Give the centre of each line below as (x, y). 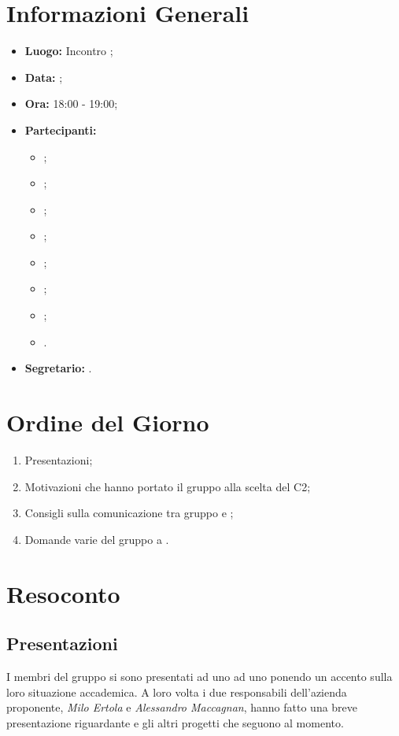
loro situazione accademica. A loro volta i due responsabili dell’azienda (177, 692)
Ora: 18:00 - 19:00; (71, 104)
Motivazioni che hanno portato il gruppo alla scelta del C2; (168, 486)
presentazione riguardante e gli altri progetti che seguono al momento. (175, 722)
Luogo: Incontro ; (69, 51)
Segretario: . (58, 368)
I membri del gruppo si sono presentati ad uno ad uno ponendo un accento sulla (199, 676)
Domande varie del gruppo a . (97, 539)
